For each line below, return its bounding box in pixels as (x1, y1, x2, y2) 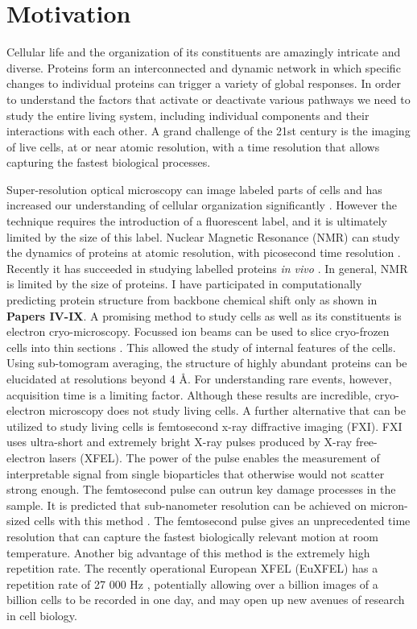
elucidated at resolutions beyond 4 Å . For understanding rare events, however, (6, 370, 392, 387)
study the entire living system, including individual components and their (6, 106, 370, 123)
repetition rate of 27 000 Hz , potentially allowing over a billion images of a (6, 575, 378, 592)
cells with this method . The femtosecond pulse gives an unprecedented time (34, 512, 411, 529)
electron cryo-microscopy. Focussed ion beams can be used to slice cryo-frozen (6, 323, 390, 340)
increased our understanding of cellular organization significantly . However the (6, 197, 398, 213)
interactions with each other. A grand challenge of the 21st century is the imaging (6, 122, 411, 139)
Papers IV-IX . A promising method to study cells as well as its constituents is (6, 307, 402, 324)
